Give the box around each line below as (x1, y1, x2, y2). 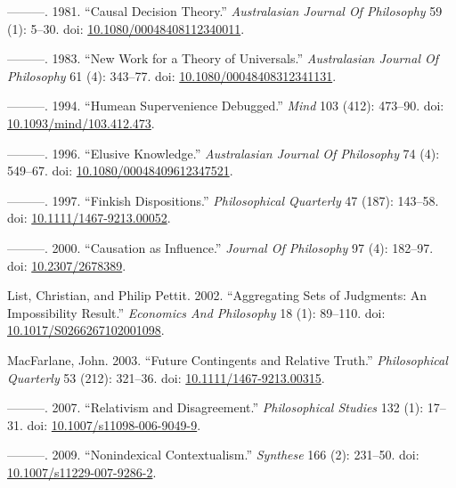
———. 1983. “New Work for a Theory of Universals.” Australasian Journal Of (7, 49, 439, 68)
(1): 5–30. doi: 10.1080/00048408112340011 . (7, 19, 245, 37)
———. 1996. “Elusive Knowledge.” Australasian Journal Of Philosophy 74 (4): (7, 143, 440, 162)
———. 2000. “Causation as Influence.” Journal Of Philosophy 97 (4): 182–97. (7, 238, 434, 256)
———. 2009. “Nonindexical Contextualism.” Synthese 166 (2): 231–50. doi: (7, 445, 419, 464)
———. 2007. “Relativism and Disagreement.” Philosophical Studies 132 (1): (7, 398, 424, 417)
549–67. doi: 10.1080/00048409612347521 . (7, 161, 233, 180)
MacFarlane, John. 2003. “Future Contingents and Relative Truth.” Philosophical (7, 350, 448, 369)
